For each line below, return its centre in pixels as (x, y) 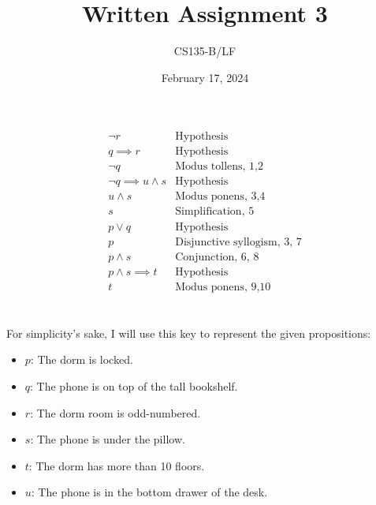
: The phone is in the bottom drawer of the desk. (149, 492)
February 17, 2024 (205, 77)
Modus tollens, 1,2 (219, 167)
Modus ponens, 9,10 (223, 287)
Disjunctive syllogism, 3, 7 (238, 242)
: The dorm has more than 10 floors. (117, 465)
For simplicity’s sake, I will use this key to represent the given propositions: (189, 333)
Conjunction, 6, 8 (217, 257)
